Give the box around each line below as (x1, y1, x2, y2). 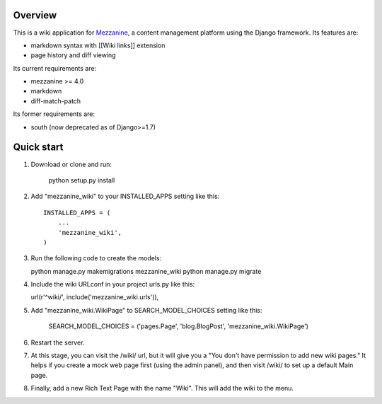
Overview (13, 9, 57, 21)
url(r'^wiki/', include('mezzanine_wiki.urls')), (30, 293, 159, 301)
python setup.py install (48, 175, 115, 184)
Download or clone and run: (30, 160, 112, 168)
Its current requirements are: (13, 64, 97, 72)
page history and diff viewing (30, 51, 116, 59)
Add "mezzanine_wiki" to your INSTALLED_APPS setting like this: (30, 192, 220, 201)
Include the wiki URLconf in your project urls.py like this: (30, 280, 195, 289)
